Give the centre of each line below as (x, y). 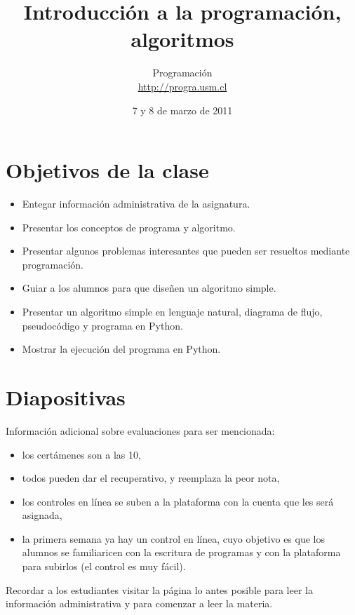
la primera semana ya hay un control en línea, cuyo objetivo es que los (174, 538)
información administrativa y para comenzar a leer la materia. (139, 603)
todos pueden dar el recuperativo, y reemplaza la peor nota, (151, 478)
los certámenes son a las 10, (81, 454)
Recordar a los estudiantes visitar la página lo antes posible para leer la (159, 589)
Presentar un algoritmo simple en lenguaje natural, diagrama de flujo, (172, 311)
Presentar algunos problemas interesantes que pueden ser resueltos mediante (186, 251)
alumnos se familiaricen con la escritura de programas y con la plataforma (181, 552)
